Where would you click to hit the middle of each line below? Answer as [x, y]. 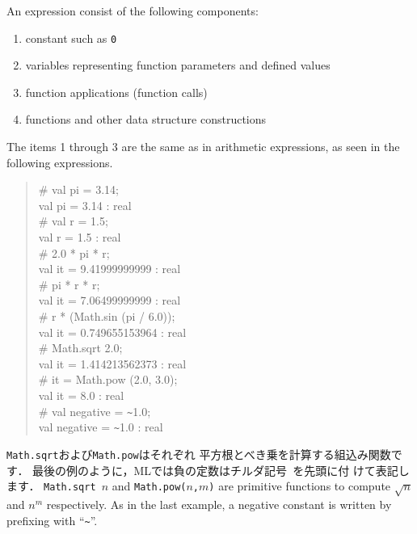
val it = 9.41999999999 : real [110, 269]
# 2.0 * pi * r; [74, 252]
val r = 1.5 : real [80, 237]
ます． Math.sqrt [51, 486]
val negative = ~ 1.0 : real [101, 427]
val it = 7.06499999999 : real [110, 300]
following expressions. [60, 162]
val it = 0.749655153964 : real [112, 332]
